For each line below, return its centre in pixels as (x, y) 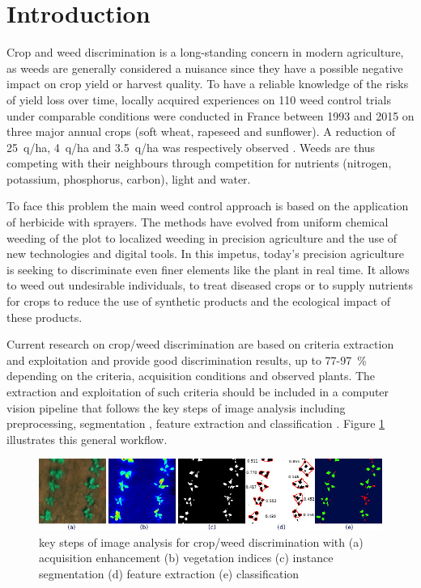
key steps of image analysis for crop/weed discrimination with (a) (201, 541)
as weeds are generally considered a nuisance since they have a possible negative (205, 68)
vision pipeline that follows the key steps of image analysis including (176, 407)
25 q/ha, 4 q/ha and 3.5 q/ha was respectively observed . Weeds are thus (191, 147)
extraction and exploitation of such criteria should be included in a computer (198, 391)
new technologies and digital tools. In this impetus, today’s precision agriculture (205, 254)
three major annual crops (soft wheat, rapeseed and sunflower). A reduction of (201, 131)
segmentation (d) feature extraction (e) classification (169, 573)
